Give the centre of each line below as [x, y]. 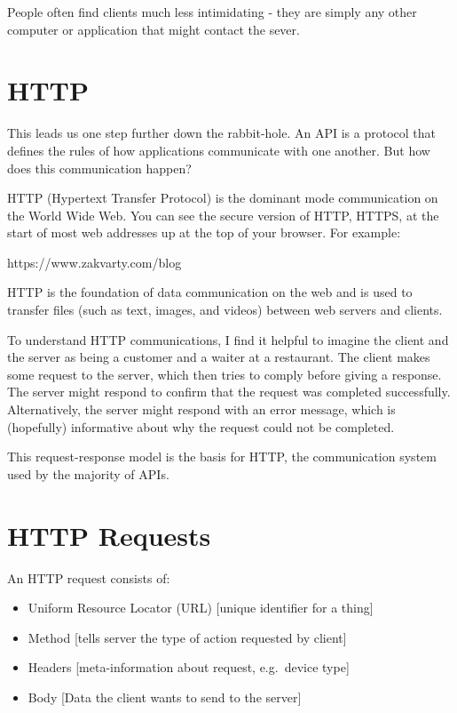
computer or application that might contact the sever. [154, 29]
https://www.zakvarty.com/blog [95, 262]
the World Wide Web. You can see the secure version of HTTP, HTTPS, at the [223, 215]
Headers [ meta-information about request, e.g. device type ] [189, 667]
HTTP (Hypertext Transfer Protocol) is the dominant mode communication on [223, 198]
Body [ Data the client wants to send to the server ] [165, 697]
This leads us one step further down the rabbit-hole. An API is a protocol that [221, 133]
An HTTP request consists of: [89, 577]
